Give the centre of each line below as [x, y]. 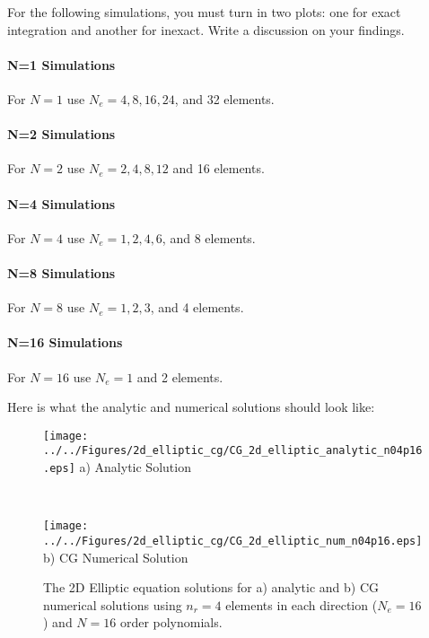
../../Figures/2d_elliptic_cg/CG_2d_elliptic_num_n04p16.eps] [233, 541]
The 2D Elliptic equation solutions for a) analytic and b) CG [211, 587]
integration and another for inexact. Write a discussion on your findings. [206, 29]
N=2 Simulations [61, 134]
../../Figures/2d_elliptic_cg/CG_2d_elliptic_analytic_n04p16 [233, 451]
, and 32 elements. [224, 98]
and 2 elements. [180, 376]
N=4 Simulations [61, 203]
